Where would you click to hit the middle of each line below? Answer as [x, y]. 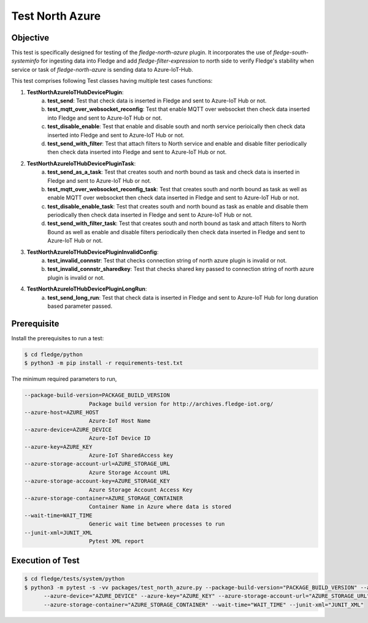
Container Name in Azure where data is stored [160, 507]
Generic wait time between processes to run [157, 524]
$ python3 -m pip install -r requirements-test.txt [104, 363]
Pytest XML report [117, 541]
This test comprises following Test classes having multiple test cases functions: [112, 81]
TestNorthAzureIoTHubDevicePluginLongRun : [87, 289]
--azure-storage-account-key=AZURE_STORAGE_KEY [97, 481]
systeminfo [25, 61]
